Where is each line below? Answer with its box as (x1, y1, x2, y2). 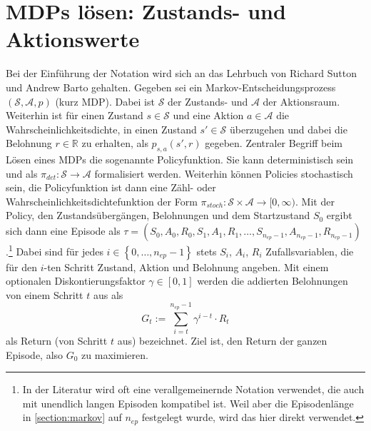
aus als (93, 287, 123, 302)
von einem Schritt (6, 287, 83, 302)
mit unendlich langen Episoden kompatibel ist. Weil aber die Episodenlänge (22, 395, 354, 410)
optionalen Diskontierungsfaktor (6, 273, 146, 288)
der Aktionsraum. (263, 93, 340, 108)
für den (6, 259, 38, 274)
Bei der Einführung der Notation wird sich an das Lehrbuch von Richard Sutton (6, 66, 357, 81)
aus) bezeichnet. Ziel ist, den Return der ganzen (117, 333, 327, 348)
